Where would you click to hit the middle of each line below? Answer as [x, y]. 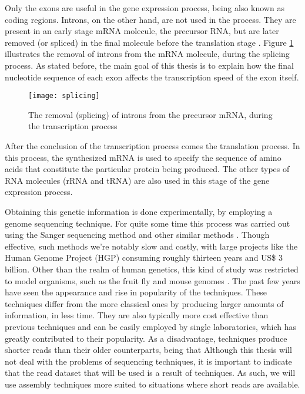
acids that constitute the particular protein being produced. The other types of [147, 169]
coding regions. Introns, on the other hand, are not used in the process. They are [150, 19]
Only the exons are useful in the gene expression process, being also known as [145, 8]
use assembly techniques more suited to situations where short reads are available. [152, 384]
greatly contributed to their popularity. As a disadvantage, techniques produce [146, 338]
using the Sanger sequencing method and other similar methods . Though [137, 235]
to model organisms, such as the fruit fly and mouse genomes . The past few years [152, 280]
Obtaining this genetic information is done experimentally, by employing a [139, 211]
